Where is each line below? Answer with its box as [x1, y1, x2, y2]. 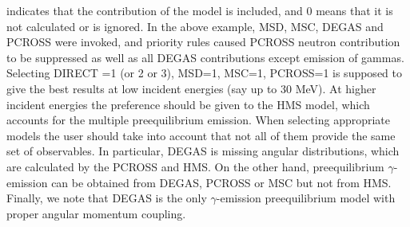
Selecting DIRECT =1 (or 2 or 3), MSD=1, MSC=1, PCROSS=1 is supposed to [6, 65, 402, 81]
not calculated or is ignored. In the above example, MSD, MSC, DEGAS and [6, 18, 384, 34]
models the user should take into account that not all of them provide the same [6, 127, 396, 143]
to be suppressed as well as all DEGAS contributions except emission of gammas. [6, 49, 404, 65]
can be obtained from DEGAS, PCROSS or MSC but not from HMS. [51, 174, 392, 190]
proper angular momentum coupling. [6, 205, 186, 221]
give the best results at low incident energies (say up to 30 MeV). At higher [6, 80, 376, 96]
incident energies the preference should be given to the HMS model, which [6, 96, 370, 112]
